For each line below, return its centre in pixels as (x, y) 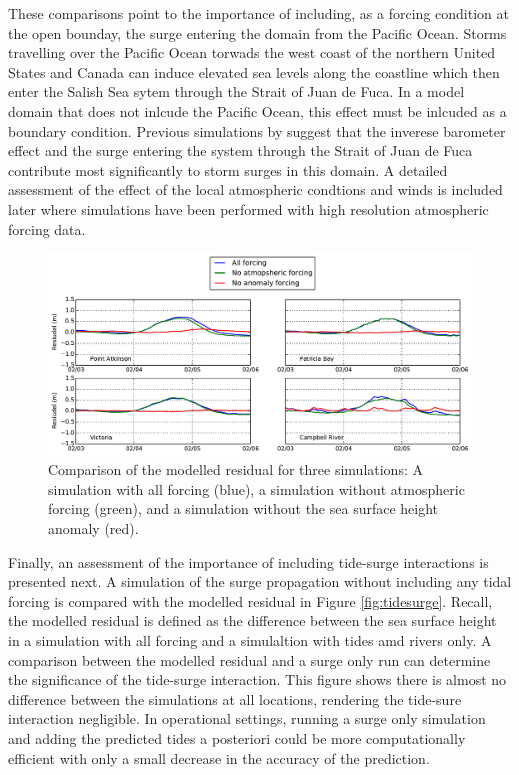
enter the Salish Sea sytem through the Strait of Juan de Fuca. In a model (236, 91)
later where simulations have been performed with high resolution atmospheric (248, 208)
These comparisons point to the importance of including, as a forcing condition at (258, 13)
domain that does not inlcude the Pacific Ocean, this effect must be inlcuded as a (257, 110)
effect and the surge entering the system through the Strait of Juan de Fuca (240, 150)
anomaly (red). (93, 527)
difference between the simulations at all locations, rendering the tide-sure (235, 698)
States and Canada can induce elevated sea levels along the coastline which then (254, 71)
